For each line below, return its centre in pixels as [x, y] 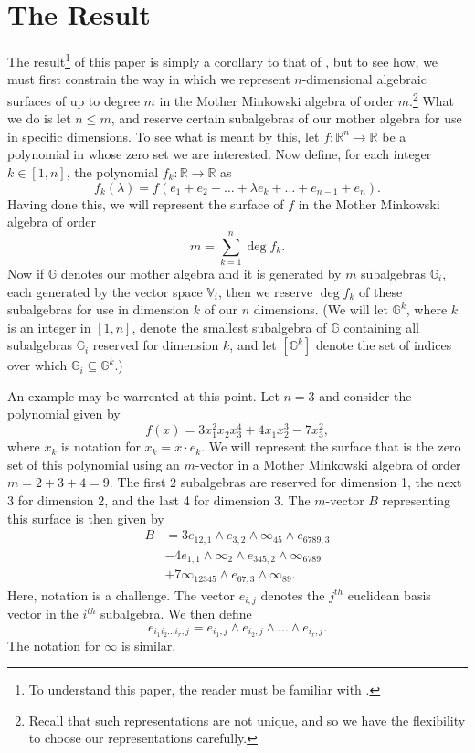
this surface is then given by [86, 518]
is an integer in [49, 327]
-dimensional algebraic [364, 79]
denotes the [293, 594]
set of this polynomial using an [94, 464]
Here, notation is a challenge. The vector [121, 594]
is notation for [101, 446]
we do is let [39, 118]
